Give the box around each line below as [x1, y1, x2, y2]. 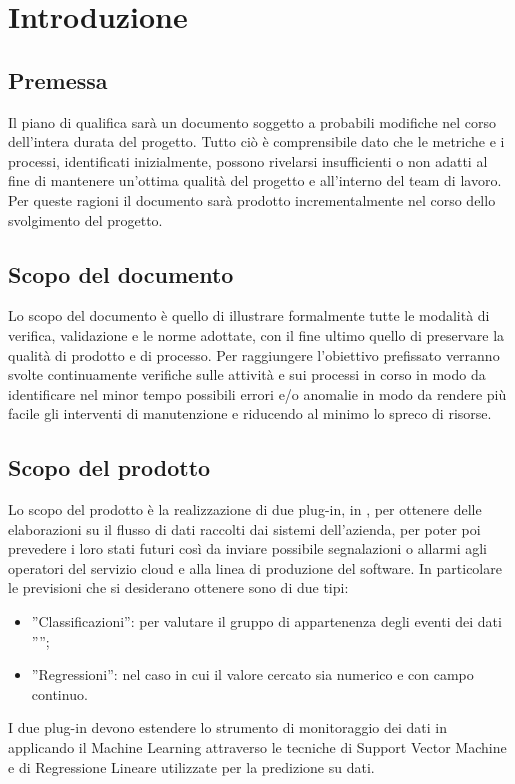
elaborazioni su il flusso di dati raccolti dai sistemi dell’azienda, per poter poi [8, 518, 481, 539]
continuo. [31, 683, 88, 704]
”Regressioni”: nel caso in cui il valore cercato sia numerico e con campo [31, 664, 474, 685]
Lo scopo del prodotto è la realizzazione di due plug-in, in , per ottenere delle [8, 499, 482, 520]
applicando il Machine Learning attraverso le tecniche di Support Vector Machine [8, 737, 507, 758]
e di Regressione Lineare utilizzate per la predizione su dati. [8, 756, 375, 777]
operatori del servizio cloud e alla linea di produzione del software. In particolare [8, 557, 502, 578]
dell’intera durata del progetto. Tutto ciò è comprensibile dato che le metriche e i [8, 131, 505, 152]
